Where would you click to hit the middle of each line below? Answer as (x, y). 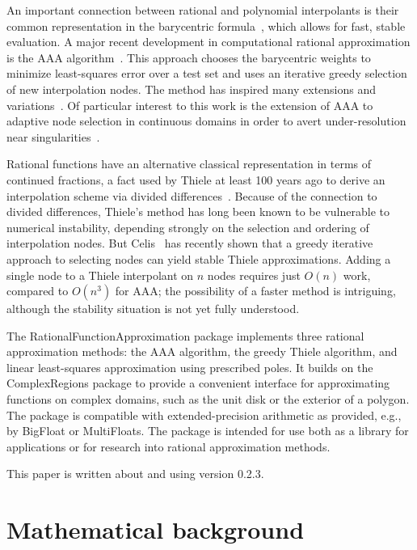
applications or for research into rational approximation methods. (168, 446)
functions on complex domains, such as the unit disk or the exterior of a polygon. (208, 399)
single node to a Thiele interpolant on (100, 275)
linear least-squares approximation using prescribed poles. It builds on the (190, 367)
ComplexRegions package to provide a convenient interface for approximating (198, 383)
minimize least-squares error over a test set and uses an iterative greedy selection (207, 73)
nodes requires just (254, 275)
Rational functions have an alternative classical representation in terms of (189, 164)
